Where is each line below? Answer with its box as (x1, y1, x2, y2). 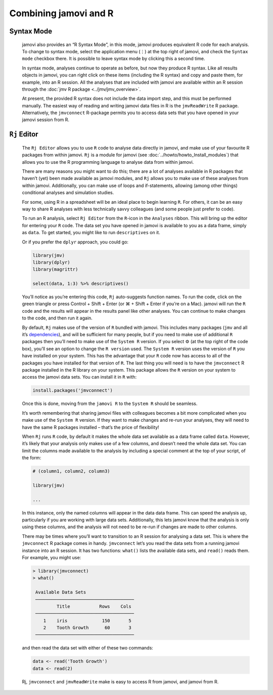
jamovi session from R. (22, 117, 70, 123)
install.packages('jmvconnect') (32, 388, 113, 393)
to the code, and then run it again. (22, 315, 93, 321)
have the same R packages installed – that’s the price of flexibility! (22, 424, 159, 430)
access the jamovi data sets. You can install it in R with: (22, 374, 136, 380)
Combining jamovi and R (9, 8, 114, 19)
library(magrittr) (32, 267, 78, 272)
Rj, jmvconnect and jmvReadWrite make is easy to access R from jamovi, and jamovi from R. (22, 678, 219, 684)
